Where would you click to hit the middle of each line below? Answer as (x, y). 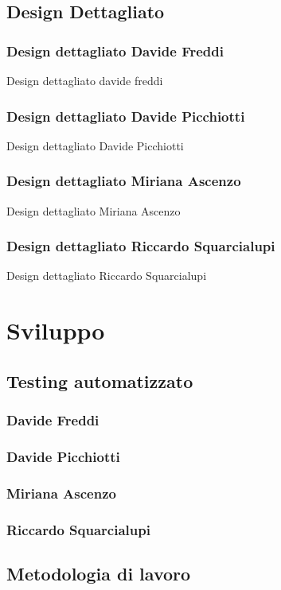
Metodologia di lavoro (99, 573)
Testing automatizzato (100, 380)
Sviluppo (56, 330)
